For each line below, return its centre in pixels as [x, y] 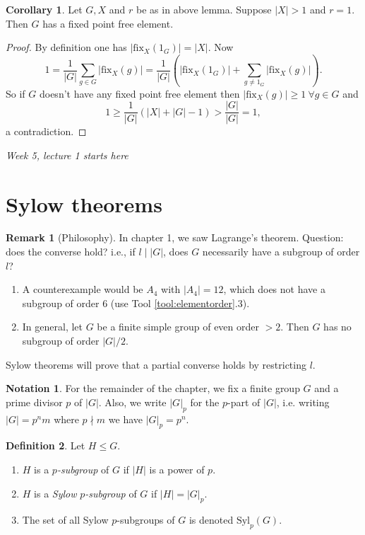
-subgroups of [146, 520]
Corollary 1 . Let [44, 9]
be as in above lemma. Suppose [204, 9]
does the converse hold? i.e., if [71, 252]
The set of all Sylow [65, 520]
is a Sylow [55, 493]
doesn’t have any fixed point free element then [139, 93]
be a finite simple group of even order [178, 327]
